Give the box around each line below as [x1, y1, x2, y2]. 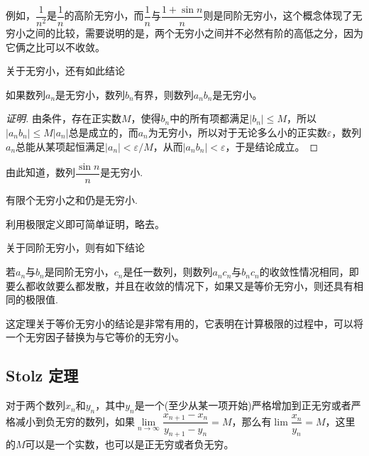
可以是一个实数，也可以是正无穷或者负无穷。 [25, 437, 234, 452]
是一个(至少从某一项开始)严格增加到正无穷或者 [134, 398, 351, 413]
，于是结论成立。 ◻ [225, 139, 319, 153]
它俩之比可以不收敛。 [6, 39, 105, 54]
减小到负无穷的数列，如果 [15, 413, 135, 428]
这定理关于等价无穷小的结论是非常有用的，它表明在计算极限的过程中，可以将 [6, 315, 363, 330]
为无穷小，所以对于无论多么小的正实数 [148, 125, 327, 140]
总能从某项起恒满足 [16, 139, 106, 153]
